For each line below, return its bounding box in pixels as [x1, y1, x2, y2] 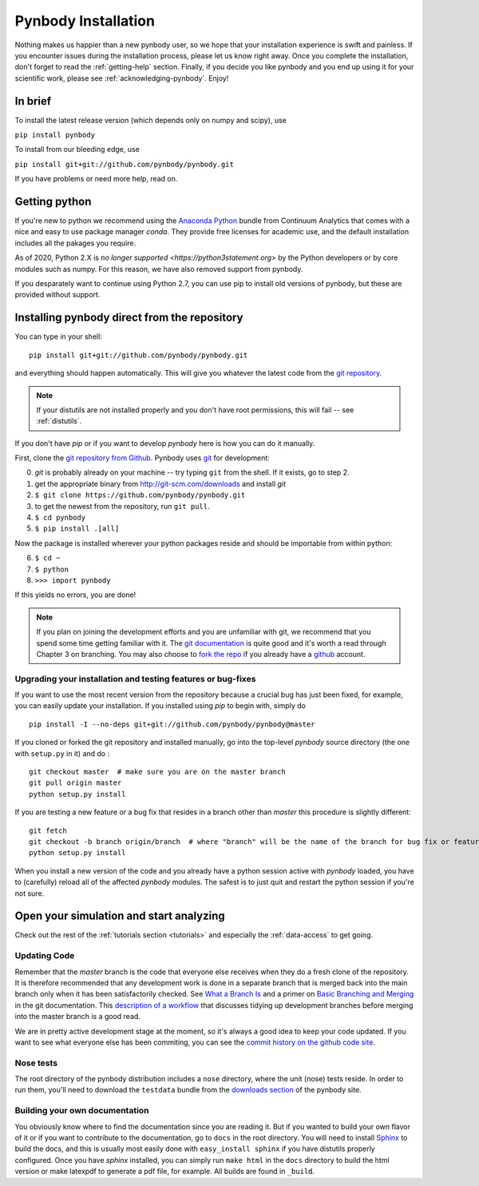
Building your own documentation [14, 1105, 149, 1116]
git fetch [29, 826, 67, 835]
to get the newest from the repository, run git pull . [34, 501, 210, 511]
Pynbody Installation [14, 12, 156, 30]
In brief [14, 94, 52, 108]
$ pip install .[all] [34, 524, 120, 533]
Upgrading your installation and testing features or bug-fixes [14, 673, 256, 684]
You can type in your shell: [14, 332, 103, 341]
